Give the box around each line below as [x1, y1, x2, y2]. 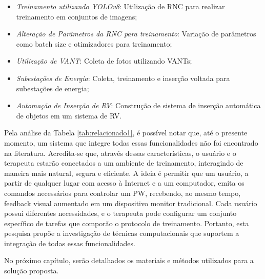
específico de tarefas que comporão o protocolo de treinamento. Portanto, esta [4, 217, 249, 228]
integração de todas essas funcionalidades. [4, 237, 135, 248]
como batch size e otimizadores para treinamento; [16, 38, 172, 49]
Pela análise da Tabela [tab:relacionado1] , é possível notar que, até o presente [4, 127, 248, 138]
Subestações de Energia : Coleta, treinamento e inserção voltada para [16, 72, 230, 83]
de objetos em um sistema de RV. [16, 110, 122, 121]
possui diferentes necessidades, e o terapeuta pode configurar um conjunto [4, 208, 237, 218]
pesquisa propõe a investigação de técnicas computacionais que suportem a [4, 228, 239, 238]
